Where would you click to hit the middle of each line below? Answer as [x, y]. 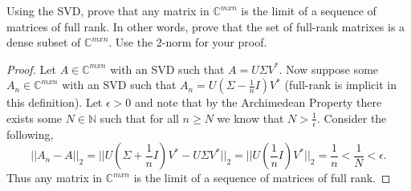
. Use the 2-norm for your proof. [188, 42]
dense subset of [44, 42]
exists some [35, 118]
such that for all [139, 118]
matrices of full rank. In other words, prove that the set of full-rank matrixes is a [206, 26]
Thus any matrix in [55, 178]
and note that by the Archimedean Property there [258, 102]
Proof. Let [31, 69]
